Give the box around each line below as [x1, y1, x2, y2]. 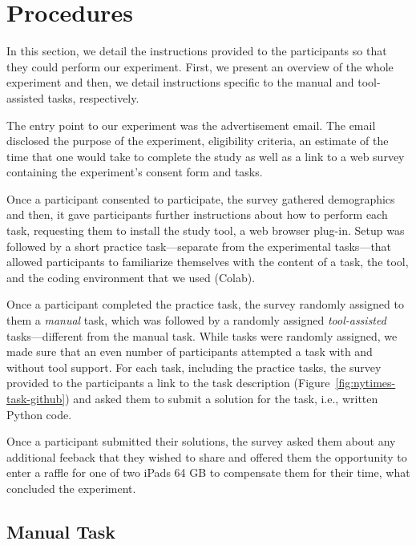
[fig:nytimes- [335, 374, 396, 391]
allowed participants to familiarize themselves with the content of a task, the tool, [6, 253, 409, 270]
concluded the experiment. [6, 479, 136, 496]
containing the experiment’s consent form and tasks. [6, 163, 263, 180]
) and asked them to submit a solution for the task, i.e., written [65, 390, 378, 406]
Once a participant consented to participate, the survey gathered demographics [6, 190, 395, 207]
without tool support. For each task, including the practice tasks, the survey [6, 358, 382, 375]
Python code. [6, 406, 72, 422]
